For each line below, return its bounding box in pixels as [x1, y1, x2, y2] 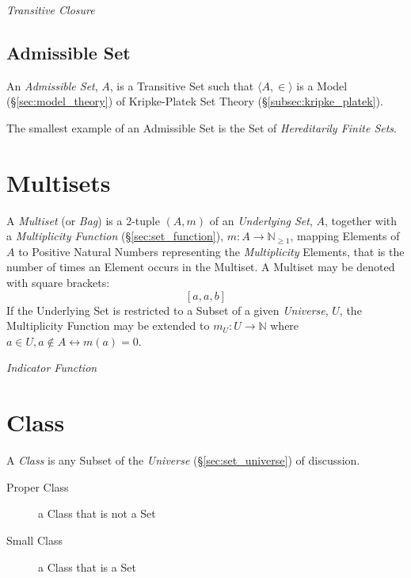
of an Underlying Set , [209, 212, 313, 228]
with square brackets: [6, 274, 110, 291]
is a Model [296, 77, 348, 94]
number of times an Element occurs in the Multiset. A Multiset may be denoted [6, 258, 395, 275]
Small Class [6, 531, 63, 548]
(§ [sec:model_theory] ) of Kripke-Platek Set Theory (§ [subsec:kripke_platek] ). [6, 93, 383, 109]
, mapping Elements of [290, 228, 400, 244]
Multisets [6, 166, 111, 198]
